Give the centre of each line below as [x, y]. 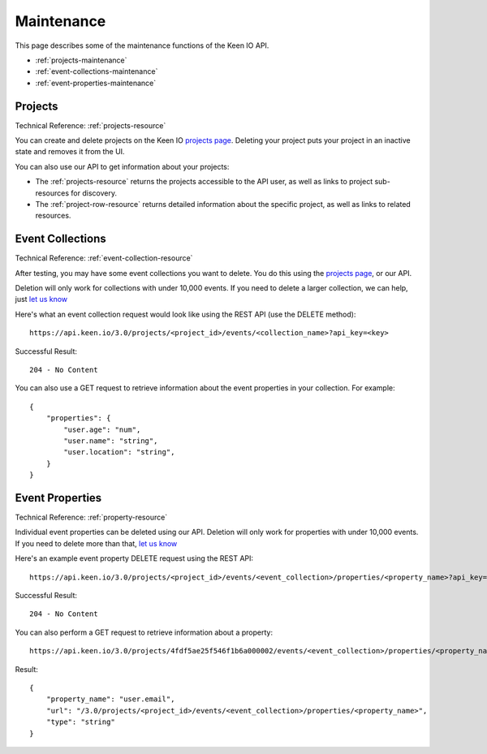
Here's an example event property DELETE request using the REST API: [134, 558]
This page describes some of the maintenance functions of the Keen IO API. [142, 45]
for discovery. [94, 193]
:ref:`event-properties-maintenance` [96, 83]
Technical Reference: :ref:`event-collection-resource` [104, 258]
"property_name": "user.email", [110, 699]
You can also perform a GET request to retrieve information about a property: [144, 632]
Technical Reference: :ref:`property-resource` [91, 517]
